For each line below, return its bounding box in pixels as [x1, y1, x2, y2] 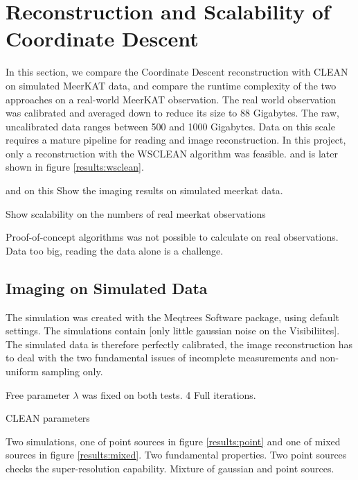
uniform [6, 364, 39, 379]
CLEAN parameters [6, 411, 90, 425]
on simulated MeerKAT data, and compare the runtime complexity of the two [6, 78, 337, 92]
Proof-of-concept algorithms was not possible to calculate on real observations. [6, 230, 339, 244]
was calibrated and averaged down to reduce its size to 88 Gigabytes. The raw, [6, 105, 339, 120]
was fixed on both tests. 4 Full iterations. [82, 387, 256, 402]
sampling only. [42, 364, 103, 379]
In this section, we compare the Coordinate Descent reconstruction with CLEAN [6, 65, 348, 79]
